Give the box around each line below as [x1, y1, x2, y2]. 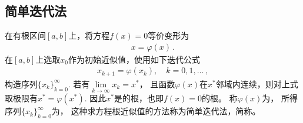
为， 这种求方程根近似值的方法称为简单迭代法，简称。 [51, 105, 261, 117]
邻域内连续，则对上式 [215, 77, 298, 90]
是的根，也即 [114, 92, 164, 104]
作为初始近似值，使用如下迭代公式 [68, 53, 201, 65]
